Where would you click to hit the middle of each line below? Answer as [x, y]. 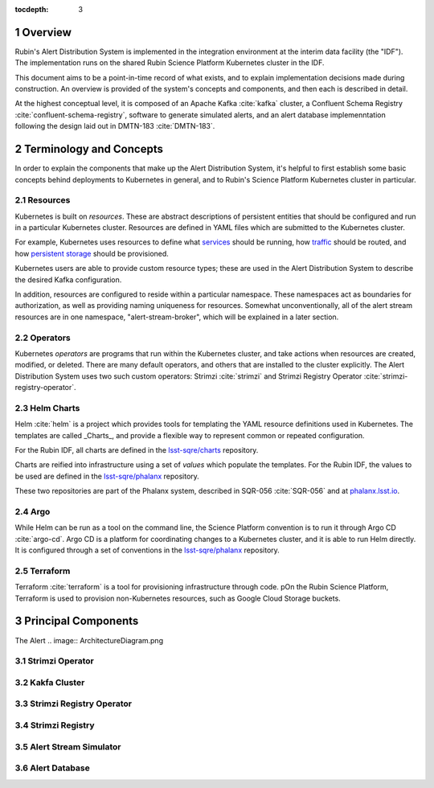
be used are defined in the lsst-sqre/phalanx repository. [107, 476]
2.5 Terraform [43, 571]
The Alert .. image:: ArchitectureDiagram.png [89, 640]
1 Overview [43, 32]
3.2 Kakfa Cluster [50, 682]
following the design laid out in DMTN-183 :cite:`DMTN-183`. [115, 126]
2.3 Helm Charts [47, 408]
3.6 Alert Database [52, 768]
